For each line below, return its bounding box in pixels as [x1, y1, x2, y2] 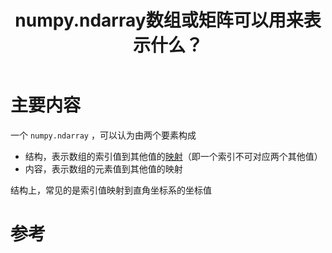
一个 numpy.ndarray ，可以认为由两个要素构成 [10, 129, 197, 141]
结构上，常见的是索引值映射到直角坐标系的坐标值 [10, 184, 212, 196]
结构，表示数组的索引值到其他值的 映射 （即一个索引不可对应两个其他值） [24, 150, 323, 162]
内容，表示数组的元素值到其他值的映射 [24, 162, 183, 175]
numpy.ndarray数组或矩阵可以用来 [14, 9, 304, 32]
